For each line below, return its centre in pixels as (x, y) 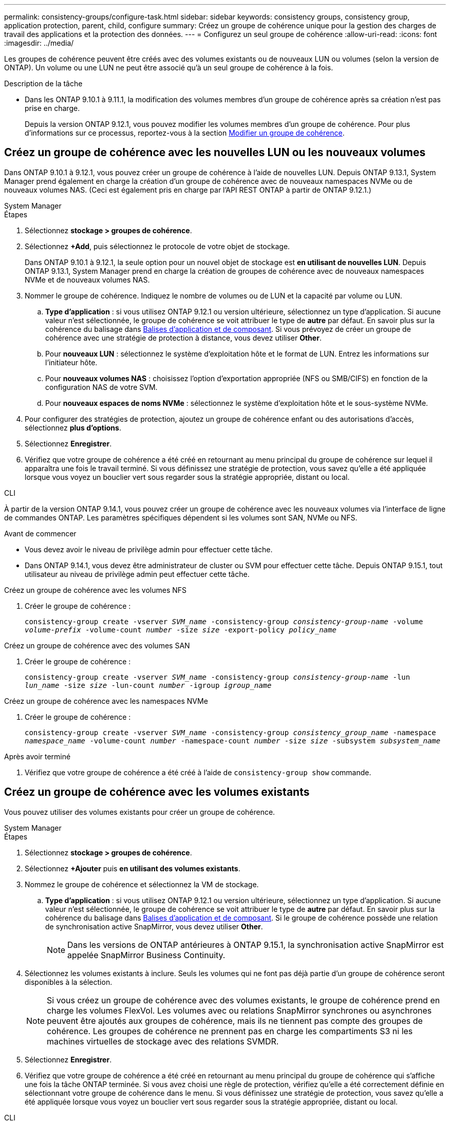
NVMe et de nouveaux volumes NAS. (87, 279)
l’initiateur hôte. (71, 362)
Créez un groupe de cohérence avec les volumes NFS (96, 590)
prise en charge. (52, 108)
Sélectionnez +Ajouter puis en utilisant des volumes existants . (133, 868)
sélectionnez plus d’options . (73, 427)
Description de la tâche (43, 83)
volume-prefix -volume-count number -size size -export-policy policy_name (181, 630)
